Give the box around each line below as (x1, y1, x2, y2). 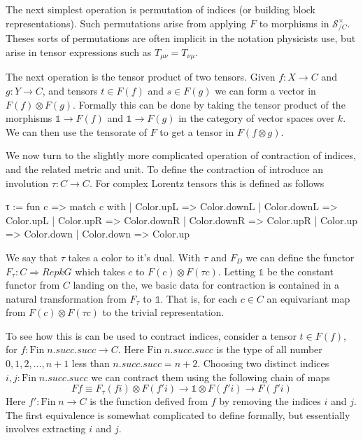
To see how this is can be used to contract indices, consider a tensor (6, 328, 297, 343)
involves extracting (6, 421, 86, 436)
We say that (6, 249, 57, 264)
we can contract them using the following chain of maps (91, 369, 330, 384)
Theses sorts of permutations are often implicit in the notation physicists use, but (6, 31, 356, 46)
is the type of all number (216, 342, 322, 357)
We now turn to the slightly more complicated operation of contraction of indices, (6, 148, 356, 163)
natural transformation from (6, 291, 127, 305)
